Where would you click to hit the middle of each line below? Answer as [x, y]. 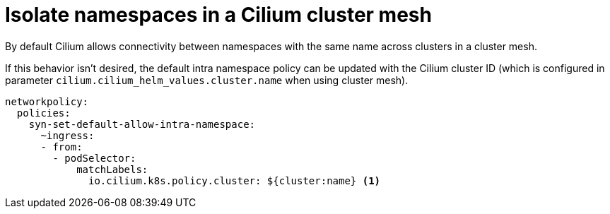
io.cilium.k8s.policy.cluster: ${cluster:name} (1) [235, 180]
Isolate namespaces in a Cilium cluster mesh [218, 15]
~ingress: [68, 135]
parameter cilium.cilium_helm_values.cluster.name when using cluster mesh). [207, 80]
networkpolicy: [47, 101]
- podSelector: [94, 158]
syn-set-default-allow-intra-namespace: [142, 124]
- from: [61, 147]
